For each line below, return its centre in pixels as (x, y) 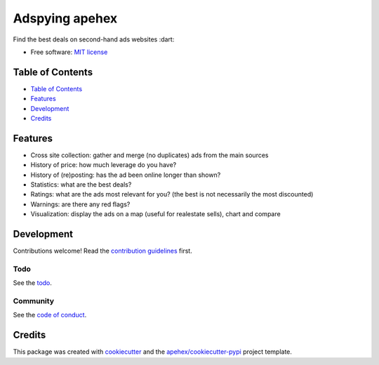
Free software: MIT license (69, 52)
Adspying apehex (65, 18)
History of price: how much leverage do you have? (104, 165)
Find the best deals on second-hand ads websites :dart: (94, 39)
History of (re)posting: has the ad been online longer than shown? (126, 175)
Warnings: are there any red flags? (80, 204)
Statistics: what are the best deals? (81, 185)
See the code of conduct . (50, 315)
